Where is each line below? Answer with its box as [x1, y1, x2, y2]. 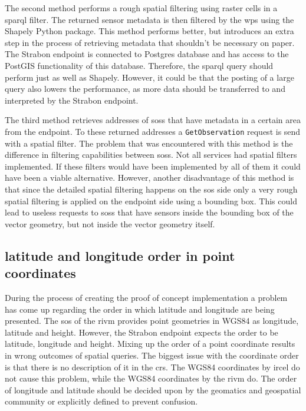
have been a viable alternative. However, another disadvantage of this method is [5, 171, 294, 184]
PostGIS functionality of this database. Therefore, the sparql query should [5, 59, 274, 71]
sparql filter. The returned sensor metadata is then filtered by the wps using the [5, 13, 294, 25]
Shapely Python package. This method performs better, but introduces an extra [5, 25, 294, 37]
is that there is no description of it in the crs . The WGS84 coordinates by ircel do [5, 360, 300, 373]
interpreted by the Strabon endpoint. [5, 94, 139, 106]
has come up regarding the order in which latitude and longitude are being [5, 303, 275, 315]
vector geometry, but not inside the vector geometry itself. [5, 217, 215, 230]
